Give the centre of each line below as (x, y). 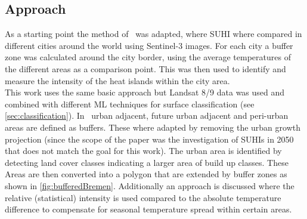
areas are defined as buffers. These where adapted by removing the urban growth (153, 127)
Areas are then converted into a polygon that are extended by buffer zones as (146, 174)
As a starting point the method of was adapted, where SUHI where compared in (153, 34)
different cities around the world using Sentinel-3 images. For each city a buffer (149, 45)
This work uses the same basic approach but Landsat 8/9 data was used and (145, 92)
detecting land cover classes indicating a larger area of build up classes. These (147, 162)
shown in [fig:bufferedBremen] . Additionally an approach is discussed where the (150, 185)
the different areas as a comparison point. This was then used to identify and (145, 68)
